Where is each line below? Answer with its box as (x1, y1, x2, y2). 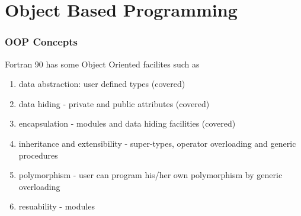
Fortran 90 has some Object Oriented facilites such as (5, 57, 200, 70)
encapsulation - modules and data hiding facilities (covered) (18, 117, 236, 130)
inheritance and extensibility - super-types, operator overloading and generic (18, 137, 296, 149)
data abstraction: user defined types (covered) (18, 78, 185, 90)
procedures (18, 149, 58, 161)
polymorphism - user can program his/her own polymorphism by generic (18, 169, 283, 181)
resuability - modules (18, 200, 95, 212)
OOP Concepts (5, 34, 78, 49)
